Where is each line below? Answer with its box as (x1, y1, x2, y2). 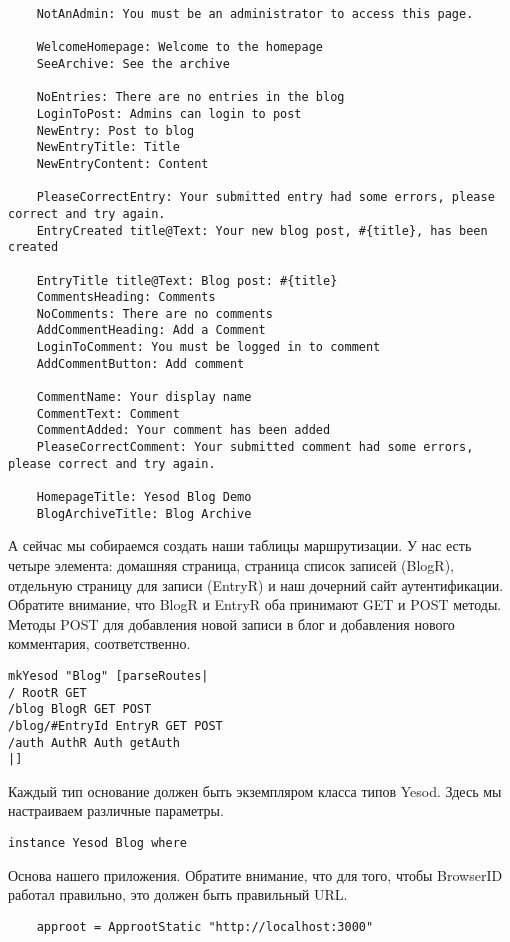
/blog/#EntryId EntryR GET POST (8, 718, 223, 733)
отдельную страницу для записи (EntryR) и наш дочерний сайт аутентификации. (8, 574, 504, 595)
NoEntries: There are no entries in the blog (36, 90, 345, 105)
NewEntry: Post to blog (36, 123, 195, 138)
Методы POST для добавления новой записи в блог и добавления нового (8, 613, 455, 634)
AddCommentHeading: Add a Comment (36, 323, 266, 338)
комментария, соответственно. (8, 633, 191, 654)
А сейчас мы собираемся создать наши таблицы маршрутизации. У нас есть (8, 535, 472, 556)
